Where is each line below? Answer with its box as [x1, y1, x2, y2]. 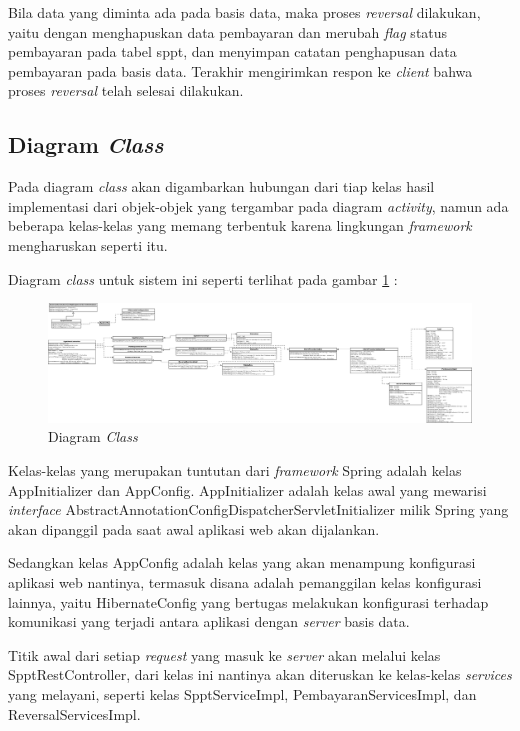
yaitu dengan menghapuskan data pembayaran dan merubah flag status [8, 21, 448, 42]
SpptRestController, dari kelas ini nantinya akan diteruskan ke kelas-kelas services [8, 664, 512, 685]
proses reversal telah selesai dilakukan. [8, 80, 244, 101]
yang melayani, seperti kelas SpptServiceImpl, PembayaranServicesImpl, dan [8, 683, 477, 704]
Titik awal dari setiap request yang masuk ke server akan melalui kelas [8, 644, 441, 665]
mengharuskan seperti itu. [8, 234, 168, 255]
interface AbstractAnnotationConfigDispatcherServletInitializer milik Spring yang [8, 499, 509, 520]
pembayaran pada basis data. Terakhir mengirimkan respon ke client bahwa [8, 60, 473, 81]
